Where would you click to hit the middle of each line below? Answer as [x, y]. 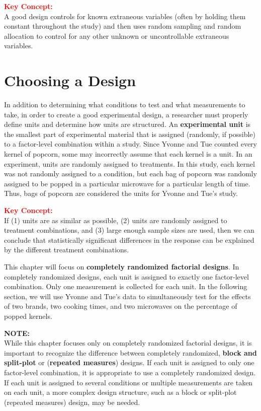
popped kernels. [28, 316]
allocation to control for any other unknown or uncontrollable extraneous [117, 36]
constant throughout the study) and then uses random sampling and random [123, 26]
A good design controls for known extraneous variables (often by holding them [125, 16]
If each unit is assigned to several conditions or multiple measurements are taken [128, 382]
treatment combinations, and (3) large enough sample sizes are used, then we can [129, 230]
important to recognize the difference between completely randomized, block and [130, 352]
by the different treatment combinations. [67, 250]
